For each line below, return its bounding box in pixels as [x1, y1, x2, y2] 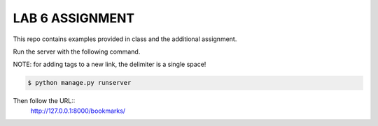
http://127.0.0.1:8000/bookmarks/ [30, 107, 126, 115]
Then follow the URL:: [13, 97, 76, 105]
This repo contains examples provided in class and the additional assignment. [13, 35, 237, 43]
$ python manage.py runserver [27, 79, 132, 87]
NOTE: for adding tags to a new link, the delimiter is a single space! [13, 60, 206, 69]
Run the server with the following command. [13, 47, 141, 56]
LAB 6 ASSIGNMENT [13, 10, 135, 26]
